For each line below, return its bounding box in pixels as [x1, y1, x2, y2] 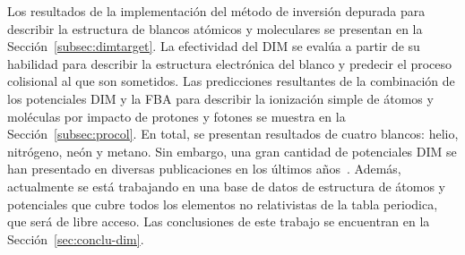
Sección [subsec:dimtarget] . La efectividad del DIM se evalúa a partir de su [7, 37, 420, 55]
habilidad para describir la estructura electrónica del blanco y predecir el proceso [7, 54, 452, 72]
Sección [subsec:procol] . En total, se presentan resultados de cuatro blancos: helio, [7, 124, 459, 143]
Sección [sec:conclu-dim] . [7, 229, 144, 248]
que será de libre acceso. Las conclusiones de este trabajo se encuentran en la [7, 212, 430, 231]
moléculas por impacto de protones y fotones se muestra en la [7, 106, 346, 125]
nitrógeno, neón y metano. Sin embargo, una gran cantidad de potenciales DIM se [7, 141, 457, 160]
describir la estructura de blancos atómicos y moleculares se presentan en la [7, 19, 423, 38]
